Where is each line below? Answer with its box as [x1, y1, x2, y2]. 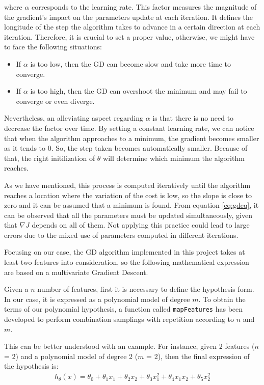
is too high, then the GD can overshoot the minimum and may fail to [30, 86, 247, 96]
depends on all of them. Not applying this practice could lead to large [32, 219, 250, 230]
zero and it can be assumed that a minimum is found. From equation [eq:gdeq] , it [4, 200, 259, 210]
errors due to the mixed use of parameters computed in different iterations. [4, 229, 239, 240]
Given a [4, 284, 29, 294]
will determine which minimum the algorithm [103, 152, 245, 163]
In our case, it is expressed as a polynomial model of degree [4, 293, 190, 304]
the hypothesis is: [4, 361, 59, 371]
